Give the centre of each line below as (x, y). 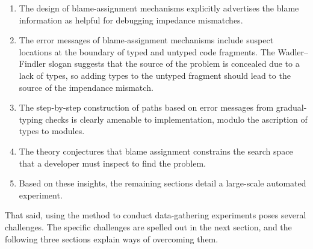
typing (31, 119)
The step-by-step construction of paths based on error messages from (146, 107)
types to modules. (52, 131)
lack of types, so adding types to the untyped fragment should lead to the (155, 75)
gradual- (291, 107)
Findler (32, 63)
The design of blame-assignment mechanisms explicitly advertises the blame (159, 8)
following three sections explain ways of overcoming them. (112, 238)
